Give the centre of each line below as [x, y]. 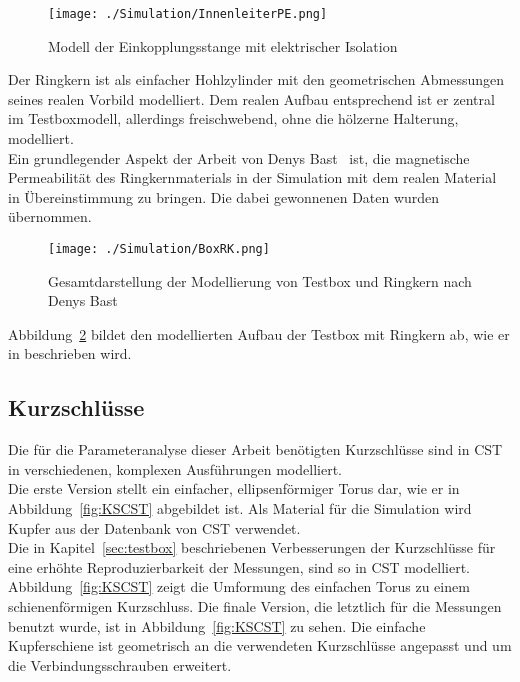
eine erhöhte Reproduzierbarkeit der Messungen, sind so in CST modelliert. [239, 566]
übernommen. [50, 216]
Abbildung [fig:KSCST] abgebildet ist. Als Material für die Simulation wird [240, 508]
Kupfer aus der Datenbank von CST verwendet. [154, 527]
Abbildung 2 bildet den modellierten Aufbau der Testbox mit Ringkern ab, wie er [259, 333]
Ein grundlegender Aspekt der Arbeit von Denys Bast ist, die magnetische [239, 157]
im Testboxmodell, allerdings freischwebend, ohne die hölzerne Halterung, [233, 118]
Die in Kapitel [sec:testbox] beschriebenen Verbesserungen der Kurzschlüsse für [252, 547]
